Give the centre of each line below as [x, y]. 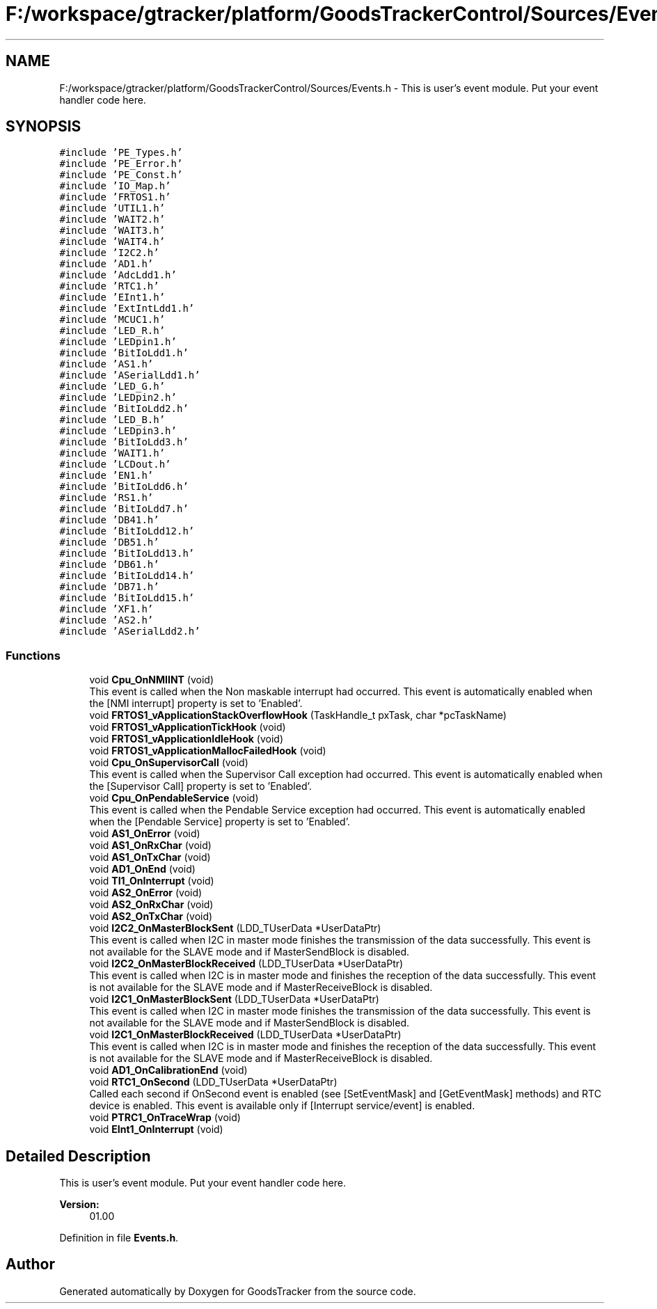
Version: [79, 1205]
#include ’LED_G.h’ [112, 387]
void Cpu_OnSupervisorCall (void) [169, 763]
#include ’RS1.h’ [106, 498]
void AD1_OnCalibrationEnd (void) [168, 1070]
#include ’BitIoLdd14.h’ [127, 576]
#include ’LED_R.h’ [112, 331]
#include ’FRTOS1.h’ [115, 197]
